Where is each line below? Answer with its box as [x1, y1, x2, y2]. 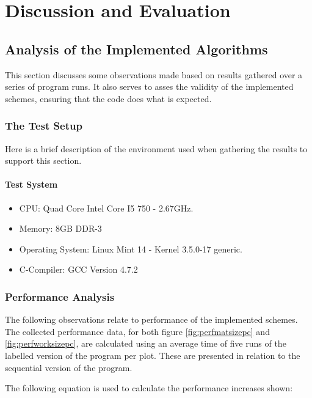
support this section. [5, 154, 82, 167]
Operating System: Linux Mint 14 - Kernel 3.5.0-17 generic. [19, 242, 242, 255]
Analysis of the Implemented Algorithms [5, 39, 268, 58]
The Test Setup [5, 118, 82, 133]
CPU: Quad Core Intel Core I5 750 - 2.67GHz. [19, 201, 194, 214]
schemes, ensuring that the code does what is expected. [5, 92, 212, 105]
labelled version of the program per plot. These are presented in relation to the [5, 348, 300, 361]
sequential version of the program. [5, 361, 132, 374]
